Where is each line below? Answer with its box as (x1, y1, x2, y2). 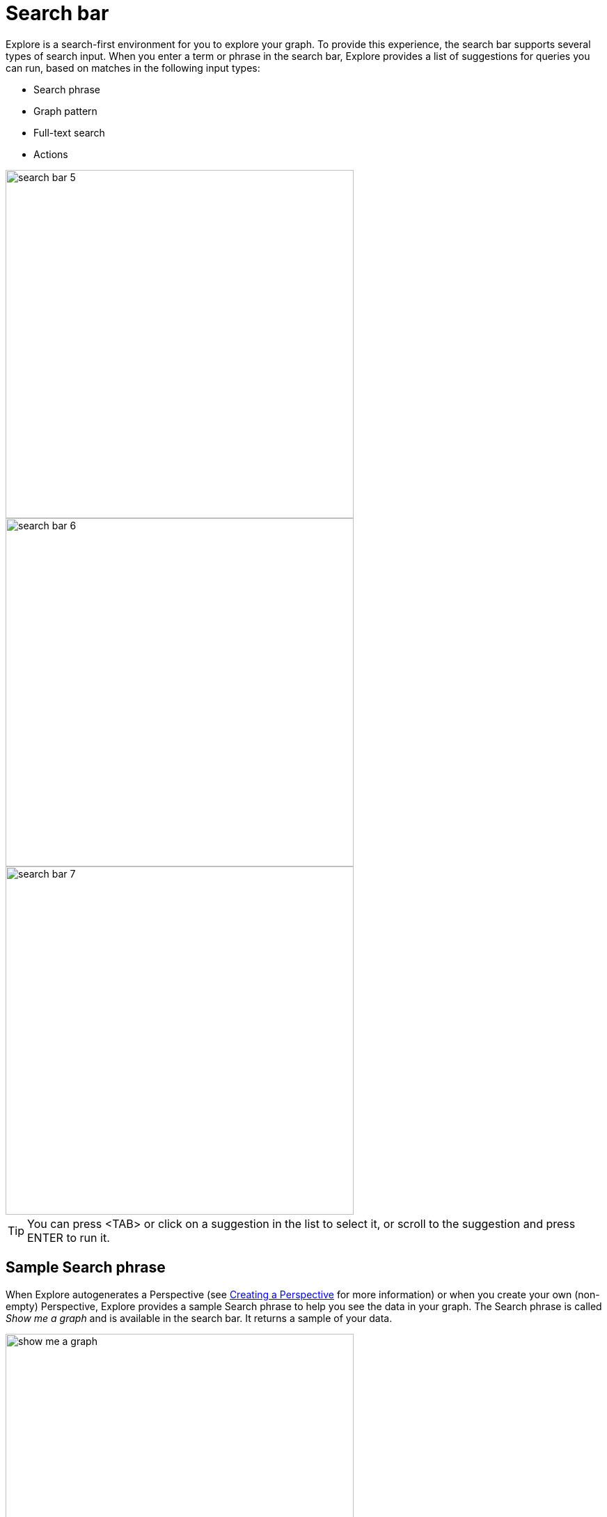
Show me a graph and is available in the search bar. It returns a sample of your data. (6, 1312, 393, 1324)
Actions (33, 148, 68, 160)
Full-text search (33, 126, 105, 139)
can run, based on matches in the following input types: (6, 61, 260, 74)
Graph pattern (33, 104, 97, 117)
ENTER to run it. (27, 1230, 110, 1245)
